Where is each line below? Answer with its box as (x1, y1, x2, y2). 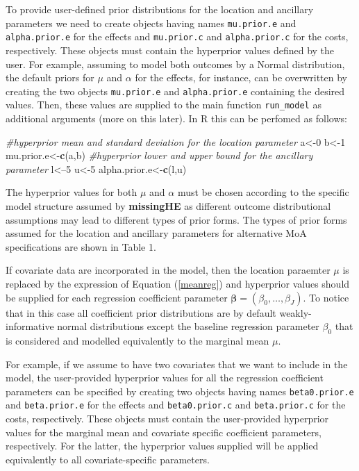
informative (6, 319, 54, 333)
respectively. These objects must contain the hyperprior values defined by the (6, 42, 335, 57)
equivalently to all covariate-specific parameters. (6, 452, 210, 466)
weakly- (279, 305, 312, 320)
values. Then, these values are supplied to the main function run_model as (6, 97, 322, 112)
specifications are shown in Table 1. (6, 239, 156, 254)
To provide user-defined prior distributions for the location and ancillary (6, 2, 314, 16)
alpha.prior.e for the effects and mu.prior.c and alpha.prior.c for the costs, (6, 29, 349, 44)
